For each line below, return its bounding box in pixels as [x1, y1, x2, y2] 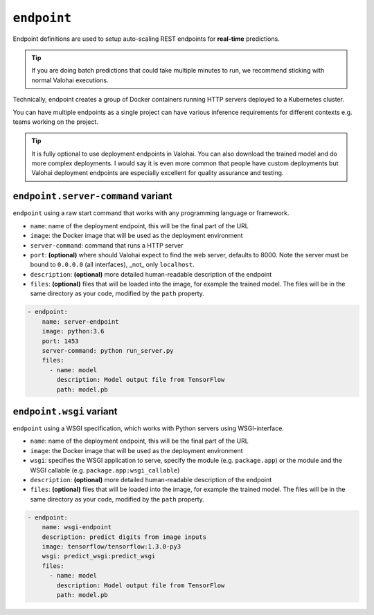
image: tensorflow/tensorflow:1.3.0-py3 [42, 542, 181, 550]
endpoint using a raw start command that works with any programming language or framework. [12, 209, 290, 217]
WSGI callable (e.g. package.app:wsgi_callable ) [30, 466, 180, 474]
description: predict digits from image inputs [42, 533, 207, 541]
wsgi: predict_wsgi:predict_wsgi [42, 552, 156, 560]
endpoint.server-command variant [12, 190, 172, 202]
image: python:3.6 [42, 327, 105, 336]
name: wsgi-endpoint [42, 523, 112, 531]
